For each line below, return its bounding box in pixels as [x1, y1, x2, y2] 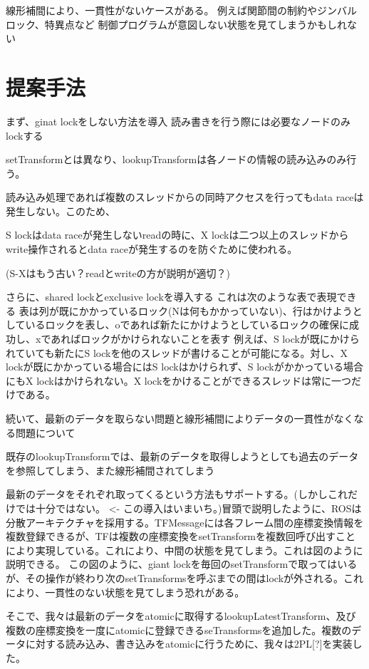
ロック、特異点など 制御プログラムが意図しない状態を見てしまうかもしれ [6, 16, 347, 31]
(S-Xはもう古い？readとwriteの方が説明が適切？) [6, 265, 231, 280]
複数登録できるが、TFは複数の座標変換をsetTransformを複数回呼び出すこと [6, 529, 356, 544]
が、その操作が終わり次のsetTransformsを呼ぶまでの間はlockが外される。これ [6, 570, 364, 585]
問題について [15, 425, 76, 440]
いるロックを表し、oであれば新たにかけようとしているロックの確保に [25, 317, 350, 332]
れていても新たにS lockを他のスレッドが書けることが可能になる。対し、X [6, 345, 348, 360]
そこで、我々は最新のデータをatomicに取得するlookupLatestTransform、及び [6, 608, 356, 623]
